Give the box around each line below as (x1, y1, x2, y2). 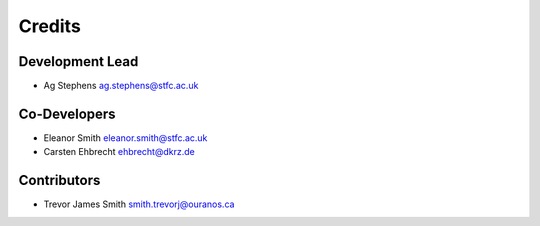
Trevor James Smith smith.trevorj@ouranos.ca (43, 198, 235, 210)
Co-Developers (18, 105, 116, 122)
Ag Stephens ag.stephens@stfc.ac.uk (43, 80, 199, 92)
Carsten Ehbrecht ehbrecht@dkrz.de (43, 146, 195, 158)
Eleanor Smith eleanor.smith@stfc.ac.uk (43, 131, 208, 144)
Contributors (18, 172, 101, 189)
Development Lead (18, 53, 139, 70)
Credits (18, 15, 82, 37)
